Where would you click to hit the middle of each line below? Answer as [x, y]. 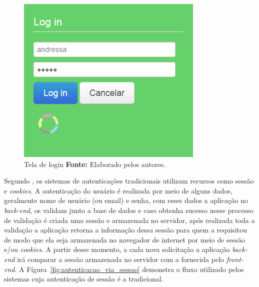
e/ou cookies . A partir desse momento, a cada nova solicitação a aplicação [117, 249]
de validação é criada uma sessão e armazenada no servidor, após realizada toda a [129, 220]
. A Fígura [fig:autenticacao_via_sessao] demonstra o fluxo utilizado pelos [129, 269]
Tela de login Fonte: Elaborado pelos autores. [95, 164]
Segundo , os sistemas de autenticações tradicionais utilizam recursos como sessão [129, 181]
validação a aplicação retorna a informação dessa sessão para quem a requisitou [125, 230]
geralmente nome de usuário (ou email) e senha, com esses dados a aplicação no [126, 200]
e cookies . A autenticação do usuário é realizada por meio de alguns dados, [118, 190]
